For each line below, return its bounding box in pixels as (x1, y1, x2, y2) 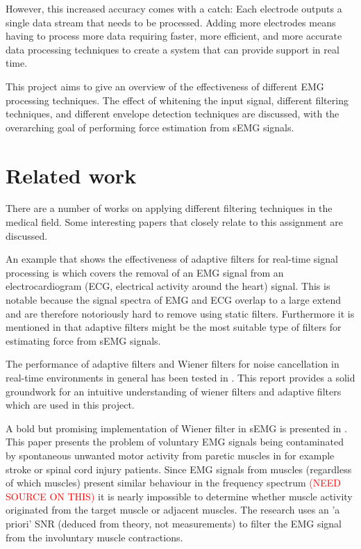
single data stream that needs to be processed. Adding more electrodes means (6, 15, 336, 29)
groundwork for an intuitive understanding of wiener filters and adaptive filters (6, 384, 342, 398)
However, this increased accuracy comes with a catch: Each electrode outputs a (6, 1, 342, 15)
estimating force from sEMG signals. (6, 333, 161, 347)
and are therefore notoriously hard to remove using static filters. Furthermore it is (6, 306, 355, 320)
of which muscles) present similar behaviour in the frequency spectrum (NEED (6, 475, 342, 490)
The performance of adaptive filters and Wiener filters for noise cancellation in (6, 357, 339, 371)
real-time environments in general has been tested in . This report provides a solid (6, 370, 355, 384)
